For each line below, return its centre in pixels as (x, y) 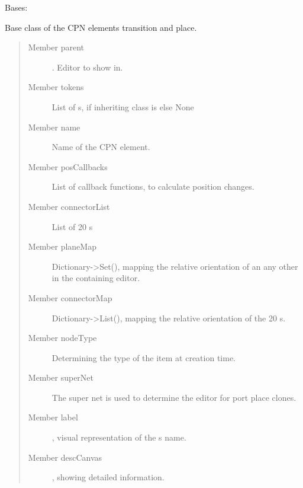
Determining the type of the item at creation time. (144, 357)
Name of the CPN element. (101, 147)
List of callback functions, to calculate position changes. (153, 186)
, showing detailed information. (108, 477)
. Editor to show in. (87, 67)
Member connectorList (69, 206)
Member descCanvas (65, 457)
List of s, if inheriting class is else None (123, 106)
